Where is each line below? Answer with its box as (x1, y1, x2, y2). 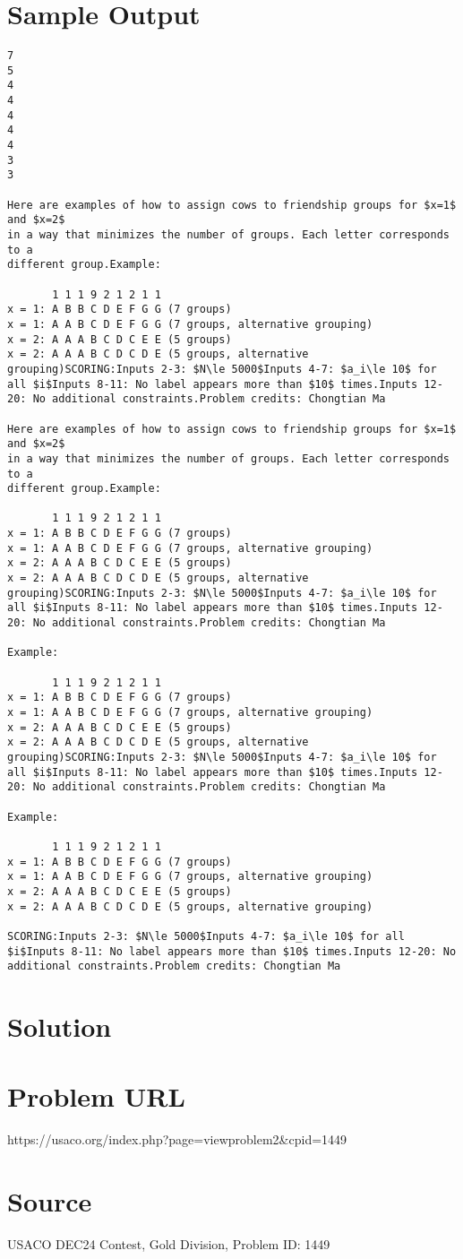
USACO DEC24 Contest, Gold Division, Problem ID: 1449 (7, 1235, 330, 1254)
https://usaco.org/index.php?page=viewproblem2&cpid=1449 (7, 1130, 347, 1149)
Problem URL (7, 1078, 185, 1115)
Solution (7, 1008, 112, 1044)
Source (7, 1183, 92, 1220)
